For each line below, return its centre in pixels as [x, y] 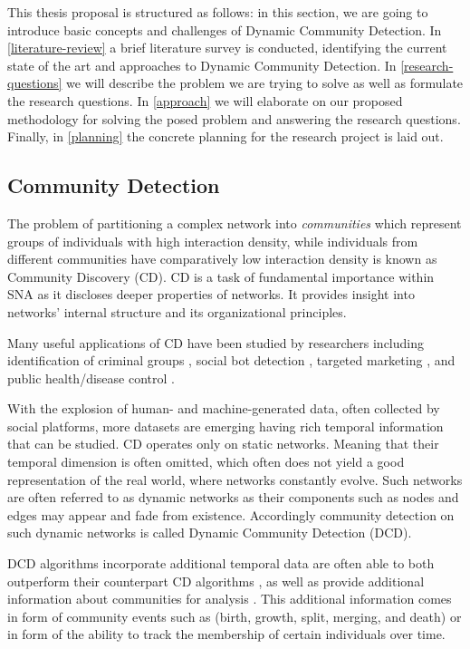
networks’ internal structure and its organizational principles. [177, 311]
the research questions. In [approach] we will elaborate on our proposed [205, 100]
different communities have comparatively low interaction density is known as [222, 259]
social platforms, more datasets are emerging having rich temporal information [225, 426]
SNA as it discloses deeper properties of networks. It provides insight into [211, 294]
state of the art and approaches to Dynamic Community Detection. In [202, 65]
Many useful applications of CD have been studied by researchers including [216, 342]
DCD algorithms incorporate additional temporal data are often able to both [221, 563]
